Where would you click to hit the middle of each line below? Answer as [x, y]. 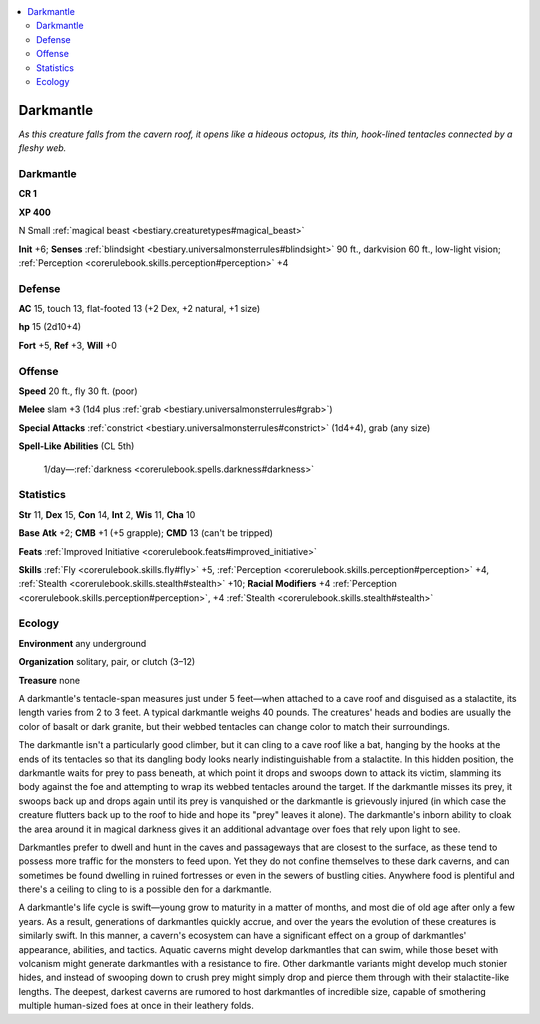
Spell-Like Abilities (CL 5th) [76, 446]
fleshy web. [42, 148]
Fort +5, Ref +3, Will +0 [67, 345]
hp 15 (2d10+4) [50, 327]
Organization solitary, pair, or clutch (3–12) [107, 662]
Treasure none [49, 680]
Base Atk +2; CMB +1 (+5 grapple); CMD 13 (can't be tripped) [146, 533]
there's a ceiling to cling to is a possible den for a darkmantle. [145, 889]
